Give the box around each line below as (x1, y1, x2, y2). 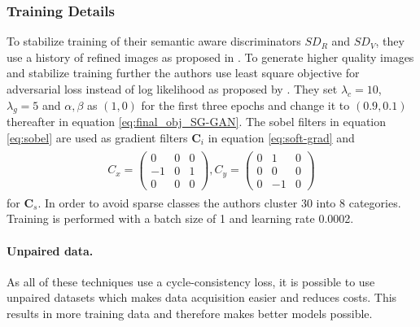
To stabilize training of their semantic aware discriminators (7, 33, 301, 50)
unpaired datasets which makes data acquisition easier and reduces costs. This (7, 289, 397, 306)
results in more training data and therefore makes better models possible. (7, 304, 373, 321)
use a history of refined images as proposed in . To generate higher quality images (7, 48, 414, 65)
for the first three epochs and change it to (141, 96, 350, 113)
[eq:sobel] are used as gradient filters (7, 129, 188, 146)
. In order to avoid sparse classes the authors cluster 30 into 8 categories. (37, 194, 401, 211)
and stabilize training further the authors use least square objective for (7, 64, 360, 81)
